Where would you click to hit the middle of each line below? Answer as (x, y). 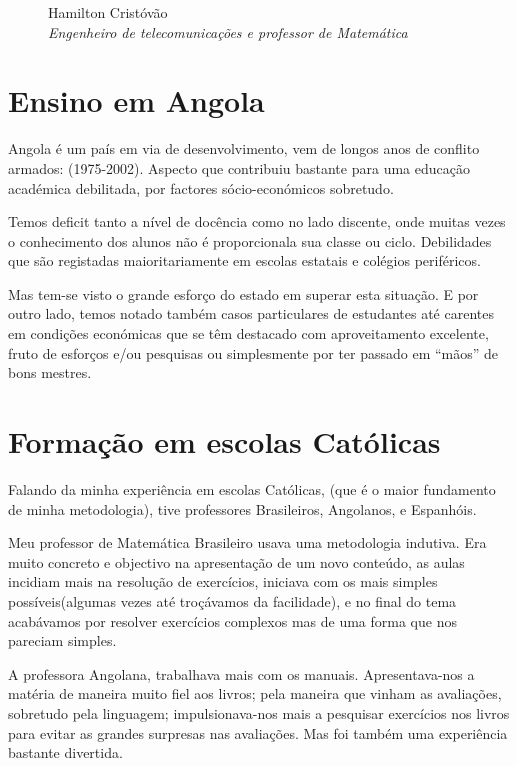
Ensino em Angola (136, 100)
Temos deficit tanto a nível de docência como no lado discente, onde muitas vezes (257, 221)
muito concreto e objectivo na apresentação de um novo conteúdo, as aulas (236, 561)
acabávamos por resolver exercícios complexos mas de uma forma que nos (232, 620)
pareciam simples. (62, 640)
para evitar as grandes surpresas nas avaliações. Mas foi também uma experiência (258, 732)
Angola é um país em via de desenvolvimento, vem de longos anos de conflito (244, 148)
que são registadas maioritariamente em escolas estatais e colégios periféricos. (244, 260)
